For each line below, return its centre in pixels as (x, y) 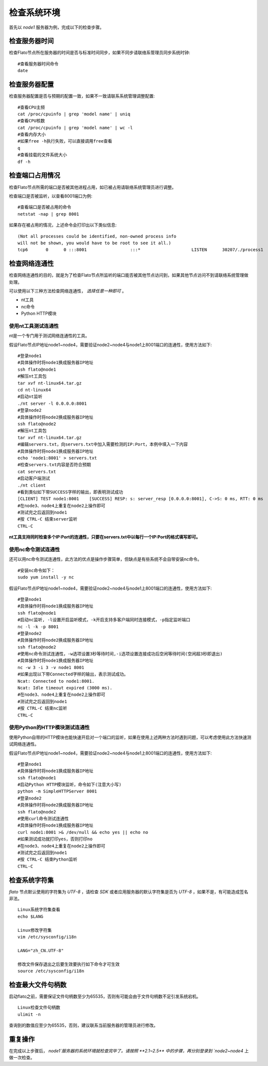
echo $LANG (31, 916)
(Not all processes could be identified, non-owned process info (97, 236)
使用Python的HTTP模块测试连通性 (49, 727)
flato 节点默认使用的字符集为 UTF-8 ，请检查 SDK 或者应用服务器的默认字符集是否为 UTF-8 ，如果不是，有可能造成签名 (129, 892)
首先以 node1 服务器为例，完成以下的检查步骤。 (57, 27)
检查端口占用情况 (34, 175)
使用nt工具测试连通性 (34, 326)
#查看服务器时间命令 (38, 64)
